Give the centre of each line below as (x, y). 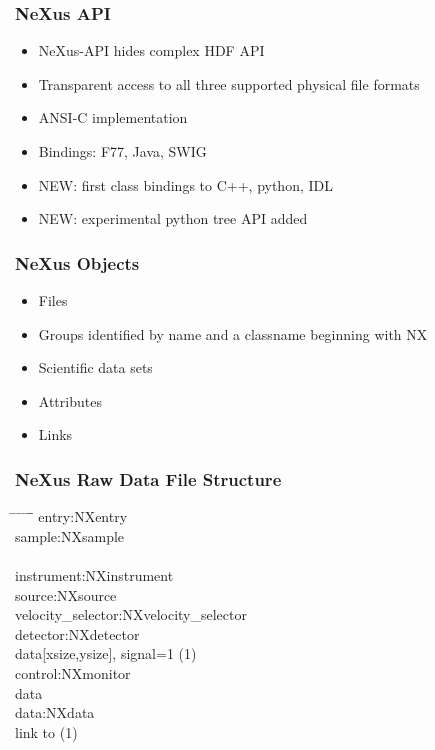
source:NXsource (66, 594)
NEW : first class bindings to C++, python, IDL (185, 184)
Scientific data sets (95, 367)
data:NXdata (55, 712)
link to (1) (46, 731)
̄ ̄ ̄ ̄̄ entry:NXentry (71, 516)
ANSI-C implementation (113, 117)
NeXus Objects (77, 262)
